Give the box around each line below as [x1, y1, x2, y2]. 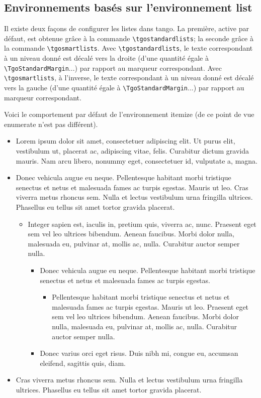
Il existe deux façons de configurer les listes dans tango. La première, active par [4, 23, 249, 34]
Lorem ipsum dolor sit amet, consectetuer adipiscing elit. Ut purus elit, [16, 136, 235, 146]
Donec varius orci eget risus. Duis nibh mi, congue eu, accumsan [40, 348, 238, 358]
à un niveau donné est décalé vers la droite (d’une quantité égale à [4, 53, 209, 63]
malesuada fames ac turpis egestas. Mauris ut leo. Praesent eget [52, 301, 249, 312]
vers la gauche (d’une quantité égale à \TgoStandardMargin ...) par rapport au [4, 82, 244, 93]
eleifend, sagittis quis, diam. [40, 357, 126, 368]
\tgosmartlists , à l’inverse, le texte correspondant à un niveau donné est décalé [4, 72, 254, 83]
